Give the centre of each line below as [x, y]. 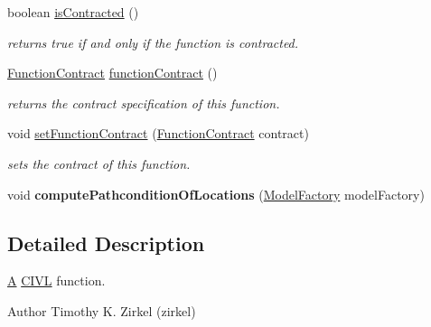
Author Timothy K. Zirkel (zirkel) [102, 310]
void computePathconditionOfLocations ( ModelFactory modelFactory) [216, 194]
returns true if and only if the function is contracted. [153, 42]
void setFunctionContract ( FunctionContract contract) [158, 133]
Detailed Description [106, 243]
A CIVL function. [56, 280]
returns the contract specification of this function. [144, 103]
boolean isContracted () [73, 12]
